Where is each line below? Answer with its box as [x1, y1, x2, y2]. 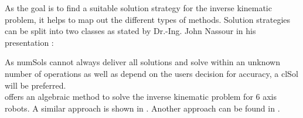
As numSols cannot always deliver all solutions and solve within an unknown [5, 56, 280, 68]
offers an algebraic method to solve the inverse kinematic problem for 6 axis [5, 90, 277, 103]
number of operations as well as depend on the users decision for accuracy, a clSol [5, 67, 298, 79]
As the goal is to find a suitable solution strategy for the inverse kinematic [5, 2, 272, 14]
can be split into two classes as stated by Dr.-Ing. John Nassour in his [5, 25, 256, 37]
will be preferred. [5, 79, 66, 91]
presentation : [5, 36, 54, 48]
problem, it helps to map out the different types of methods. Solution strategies [5, 13, 291, 25]
